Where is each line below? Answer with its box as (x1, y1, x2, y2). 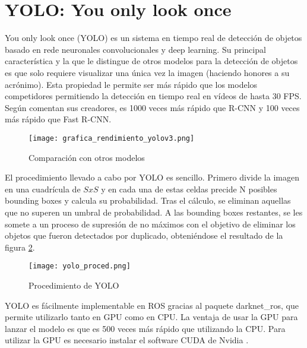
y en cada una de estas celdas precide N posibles (101, 182, 277, 195)
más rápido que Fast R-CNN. (5, 113, 112, 125)
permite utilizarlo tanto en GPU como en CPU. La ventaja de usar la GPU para (5, 311, 298, 323)
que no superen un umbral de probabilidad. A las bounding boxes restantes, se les (5, 205, 303, 218)
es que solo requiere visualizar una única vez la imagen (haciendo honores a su (5, 66, 290, 78)
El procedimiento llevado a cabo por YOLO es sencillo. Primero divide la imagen (5, 171, 299, 184)
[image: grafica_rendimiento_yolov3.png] (29, 134, 195, 143)
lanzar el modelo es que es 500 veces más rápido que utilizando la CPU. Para (5, 322, 286, 334)
